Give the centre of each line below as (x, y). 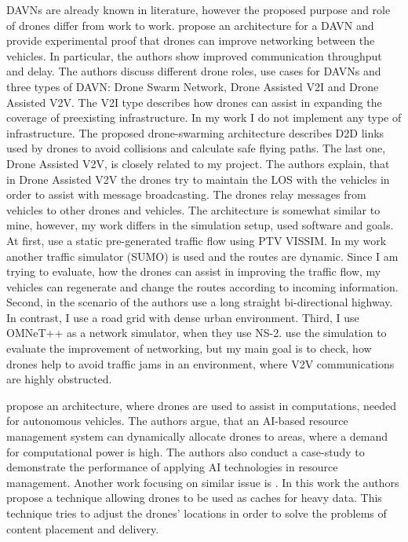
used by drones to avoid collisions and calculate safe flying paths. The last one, (196, 148)
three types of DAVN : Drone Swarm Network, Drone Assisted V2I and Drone (193, 86)
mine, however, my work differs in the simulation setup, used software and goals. (200, 225)
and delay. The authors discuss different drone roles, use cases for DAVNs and (194, 71)
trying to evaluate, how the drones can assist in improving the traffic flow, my (194, 271)
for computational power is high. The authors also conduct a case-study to (186, 451)
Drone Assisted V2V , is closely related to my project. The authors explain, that (198, 163)
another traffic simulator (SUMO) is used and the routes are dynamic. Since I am (202, 256)
